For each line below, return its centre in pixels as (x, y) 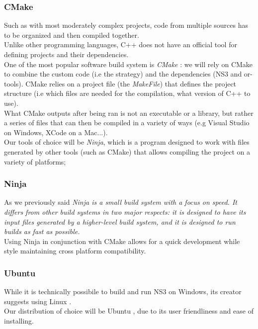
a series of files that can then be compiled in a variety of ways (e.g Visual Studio (127, 123)
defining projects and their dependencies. (66, 54)
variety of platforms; (35, 161)
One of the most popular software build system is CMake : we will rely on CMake (129, 64)
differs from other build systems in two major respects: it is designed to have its (125, 211)
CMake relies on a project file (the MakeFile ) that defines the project (131, 83)
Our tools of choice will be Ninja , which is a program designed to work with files (127, 142)
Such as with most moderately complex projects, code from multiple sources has (126, 25)
